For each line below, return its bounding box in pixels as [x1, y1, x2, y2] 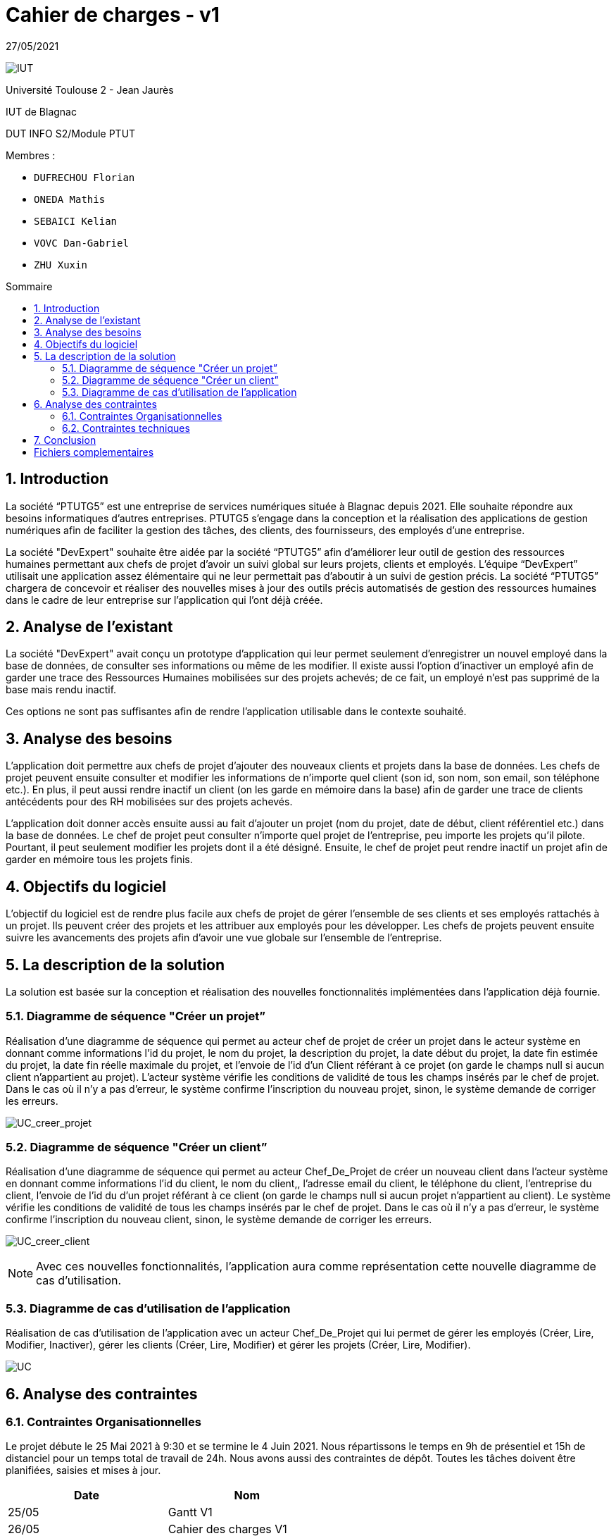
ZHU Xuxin [34, 259, 87, 271]
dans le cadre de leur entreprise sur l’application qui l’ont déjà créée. [6, 593, 323, 606]
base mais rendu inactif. [6, 683, 117, 696]
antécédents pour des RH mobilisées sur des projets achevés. [6, 795, 293, 808]
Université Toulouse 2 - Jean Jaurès [6, 83, 174, 96]
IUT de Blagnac [6, 105, 77, 118]
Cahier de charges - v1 [6, 3, 220, 27]
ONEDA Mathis [34, 193, 106, 205]
